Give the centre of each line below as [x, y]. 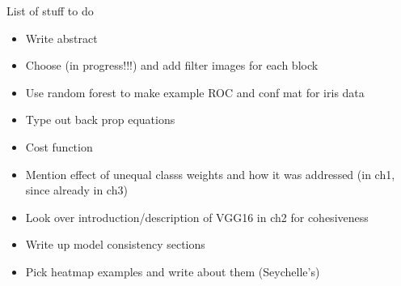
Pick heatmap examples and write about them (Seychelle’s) [173, 271]
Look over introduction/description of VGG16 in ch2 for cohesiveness [197, 217]
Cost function [59, 146]
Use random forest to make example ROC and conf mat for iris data [195, 92]
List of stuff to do [50, 11]
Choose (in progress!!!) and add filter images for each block [172, 65]
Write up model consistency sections [115, 244]
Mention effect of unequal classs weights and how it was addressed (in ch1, [210, 174]
